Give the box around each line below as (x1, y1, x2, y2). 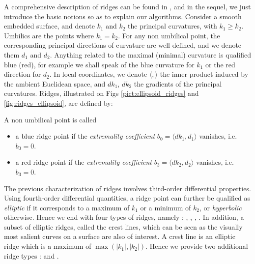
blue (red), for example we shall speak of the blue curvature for (4, 59, 195, 69)
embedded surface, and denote (4, 21, 95, 31)
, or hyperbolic (199, 202, 242, 212)
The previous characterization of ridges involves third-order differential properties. (4, 183, 251, 193)
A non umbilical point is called (4, 114, 97, 124)
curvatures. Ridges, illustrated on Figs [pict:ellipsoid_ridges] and (4, 88, 199, 98)
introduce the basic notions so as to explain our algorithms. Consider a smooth (4, 11, 242, 21)
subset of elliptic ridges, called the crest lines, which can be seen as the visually (4, 221, 243, 232)
